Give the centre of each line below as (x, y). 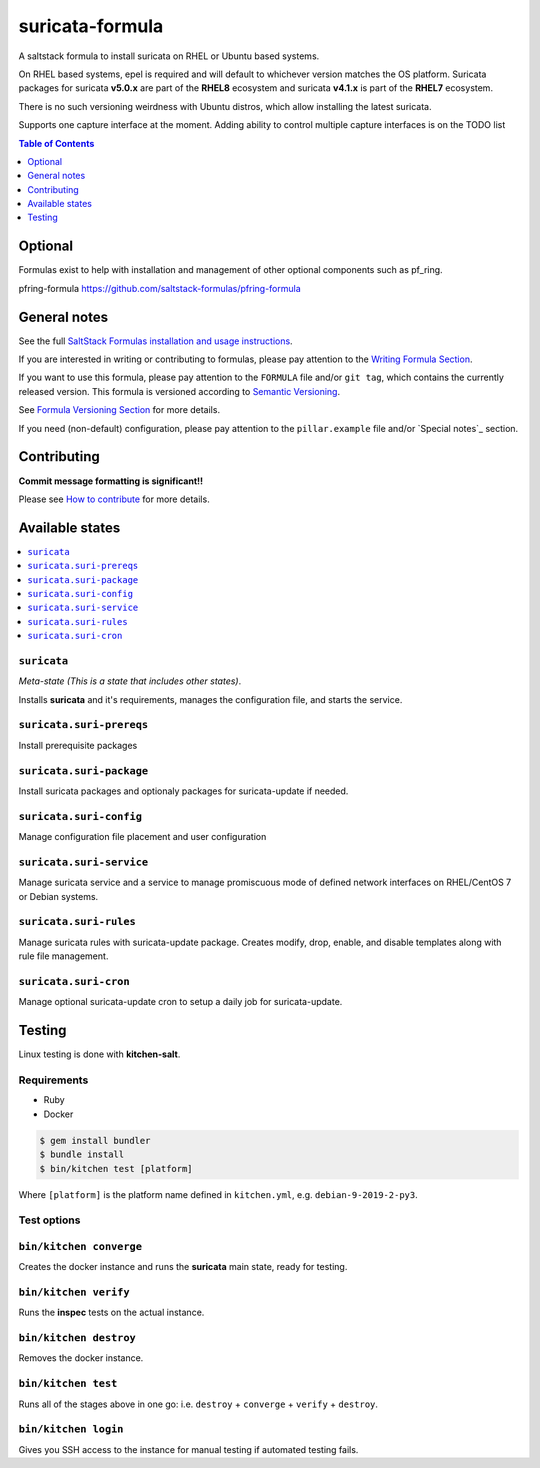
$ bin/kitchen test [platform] (116, 1168)
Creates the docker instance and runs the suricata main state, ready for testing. (183, 1267)
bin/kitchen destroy (77, 1338)
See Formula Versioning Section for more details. (119, 410)
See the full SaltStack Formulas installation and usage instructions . (156, 341)
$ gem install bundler (95, 1140)
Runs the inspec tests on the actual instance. (111, 1312)
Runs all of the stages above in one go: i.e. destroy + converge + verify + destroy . (198, 1404)
